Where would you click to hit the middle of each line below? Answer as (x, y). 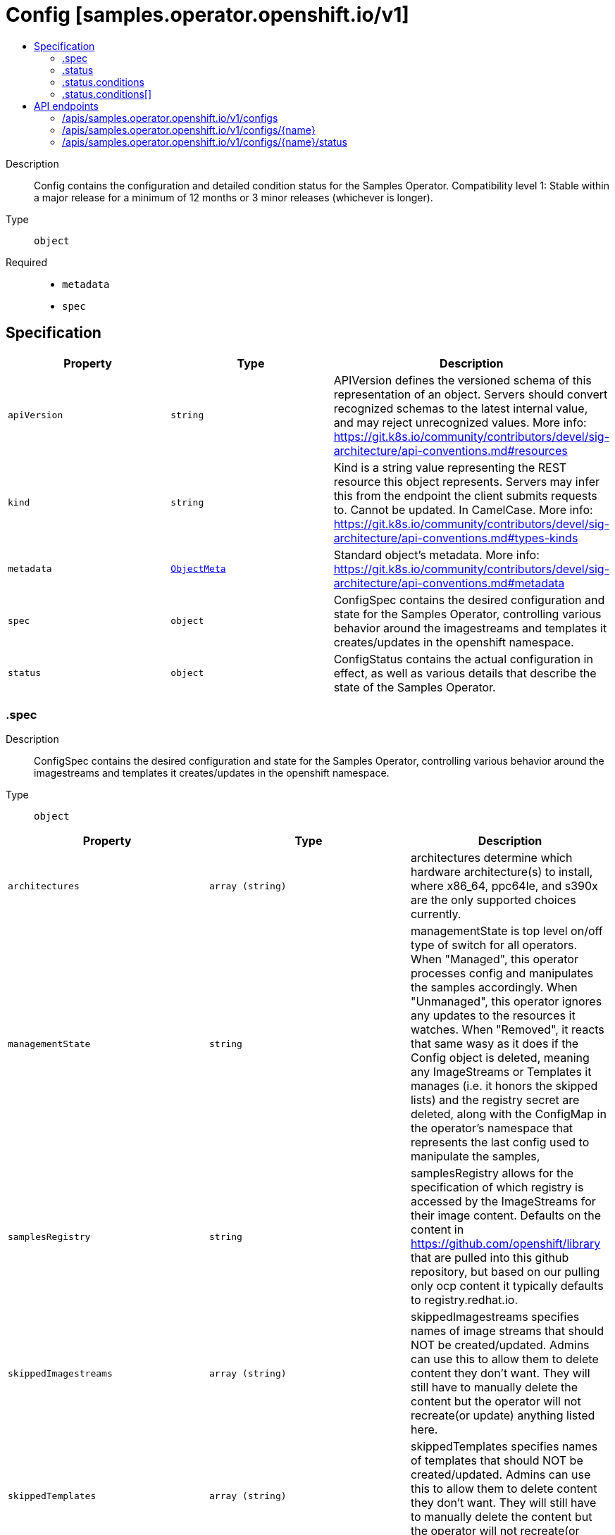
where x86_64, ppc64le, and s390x (504, 886)
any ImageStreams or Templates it (501, 1072)
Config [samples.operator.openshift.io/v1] (207, 15)
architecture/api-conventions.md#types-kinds (456, 538)
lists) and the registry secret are (495, 1100)
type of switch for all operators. (494, 945)
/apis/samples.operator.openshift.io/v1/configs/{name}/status (205, 142)
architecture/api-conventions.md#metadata (449, 583)
